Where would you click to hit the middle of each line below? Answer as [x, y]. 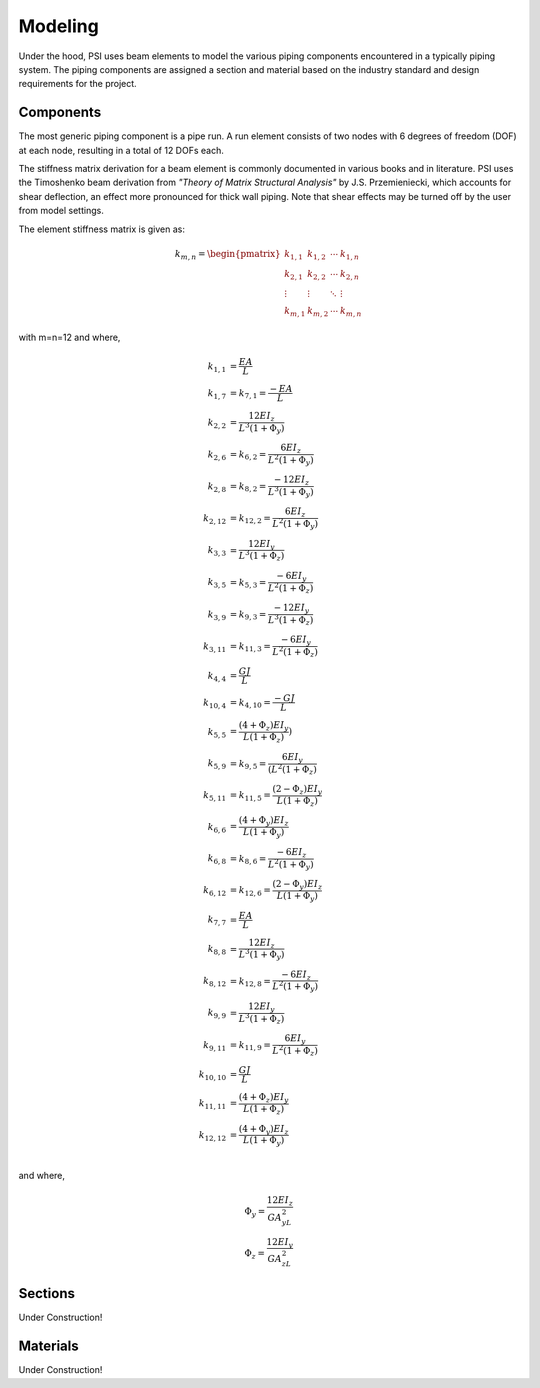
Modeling [58, 26]
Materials [48, 1346]
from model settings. [61, 211]
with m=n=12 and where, [69, 337]
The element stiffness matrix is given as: [101, 229]
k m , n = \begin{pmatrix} [228, 255]
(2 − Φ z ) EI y [297, 790]
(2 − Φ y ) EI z [297, 885]
